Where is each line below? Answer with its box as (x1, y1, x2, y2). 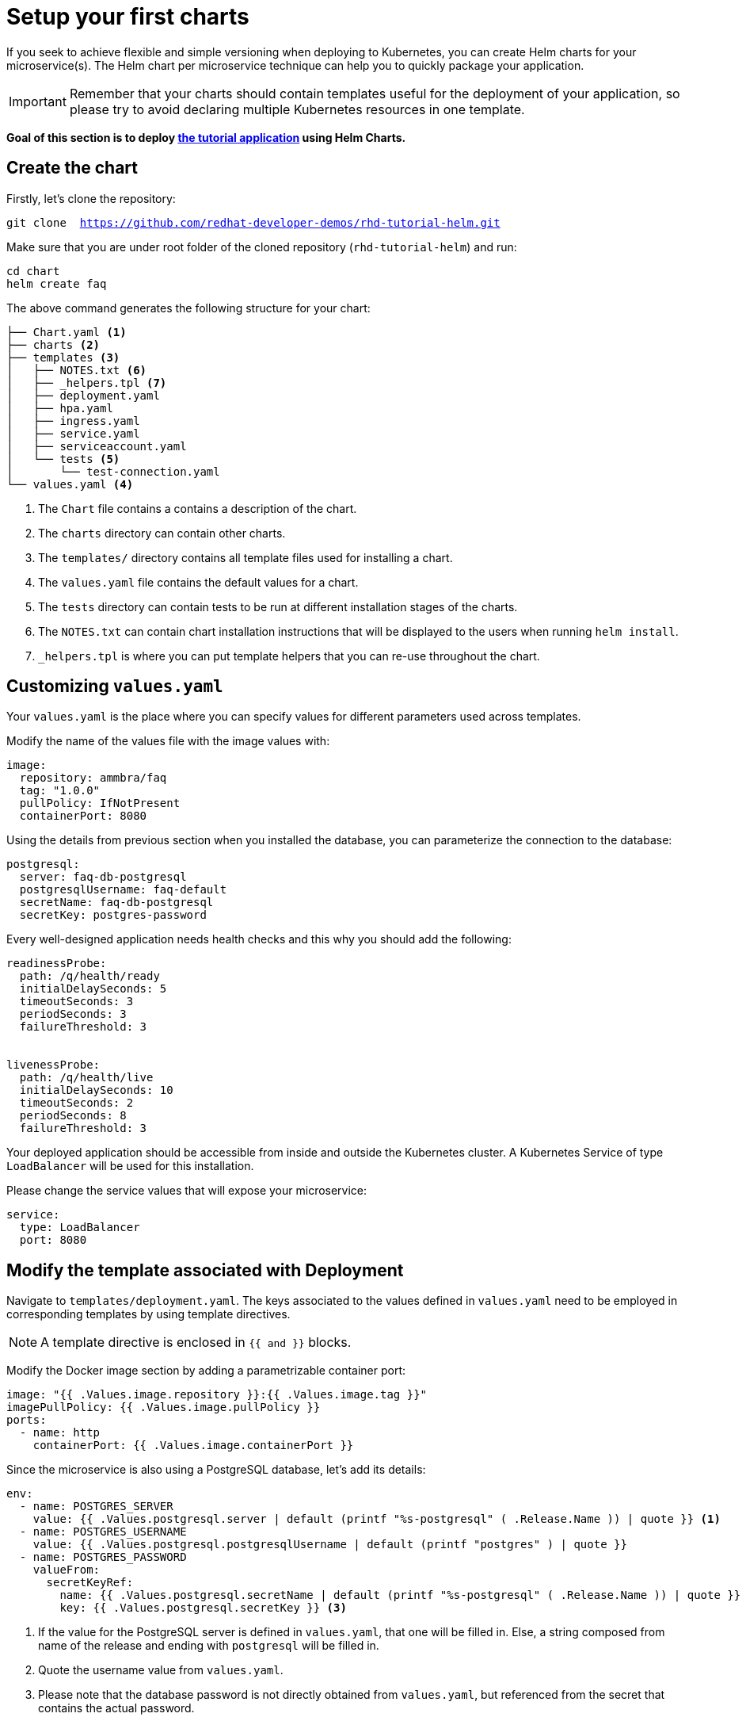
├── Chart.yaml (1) (6, 325, 127, 338)
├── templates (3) (6, 350, 120, 364)
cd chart (6, 264, 60, 277)
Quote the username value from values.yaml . (38, 1663, 284, 1677)
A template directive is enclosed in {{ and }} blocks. (40, 1334, 352, 1351)
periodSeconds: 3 (19, 1008, 127, 1021)
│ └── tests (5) (6, 452, 120, 465)
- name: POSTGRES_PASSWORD (19, 1551, 187, 1564)
